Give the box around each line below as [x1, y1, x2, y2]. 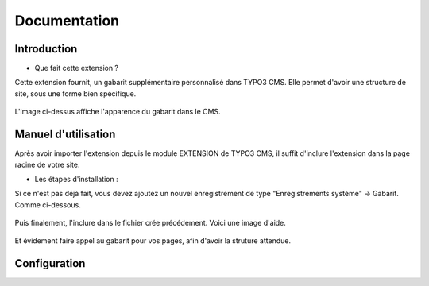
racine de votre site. [14, 160, 80, 169]
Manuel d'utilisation [14, 128, 116, 141]
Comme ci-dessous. [14, 199, 81, 210]
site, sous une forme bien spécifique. [14, 88, 137, 99]
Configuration [14, 257, 86, 270]
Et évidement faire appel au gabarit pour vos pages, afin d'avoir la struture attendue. [14, 236, 292, 245]
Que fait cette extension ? [34, 64, 119, 73]
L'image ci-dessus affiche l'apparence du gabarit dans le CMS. [14, 107, 222, 117]
